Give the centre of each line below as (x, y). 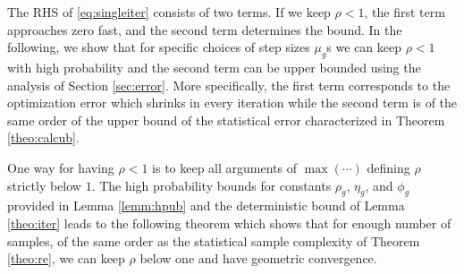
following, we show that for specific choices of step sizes (159, 47)
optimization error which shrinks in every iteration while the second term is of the (232, 103)
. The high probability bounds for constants (211, 185)
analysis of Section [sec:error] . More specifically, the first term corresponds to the (229, 85)
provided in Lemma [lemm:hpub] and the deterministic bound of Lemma (206, 205)
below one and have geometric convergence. (258, 258)
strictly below (44, 185)
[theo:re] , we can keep (66, 258)
